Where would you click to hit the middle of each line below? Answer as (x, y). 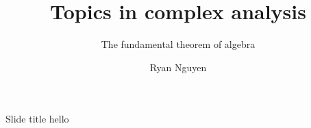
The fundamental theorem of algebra (178, 44)
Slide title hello (37, 119)
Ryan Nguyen (178, 67)
